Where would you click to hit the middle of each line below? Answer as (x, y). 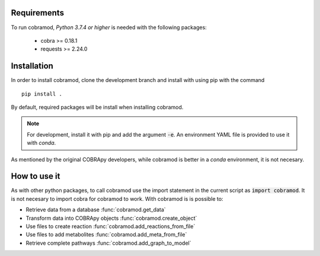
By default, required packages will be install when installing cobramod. (97, 107)
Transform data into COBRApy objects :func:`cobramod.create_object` (111, 218)
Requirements (38, 13)
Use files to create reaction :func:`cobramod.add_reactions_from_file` (111, 226)
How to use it (36, 176)
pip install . (42, 94)
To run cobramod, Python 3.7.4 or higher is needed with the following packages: (109, 27)
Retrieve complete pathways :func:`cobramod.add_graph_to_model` (109, 243)
